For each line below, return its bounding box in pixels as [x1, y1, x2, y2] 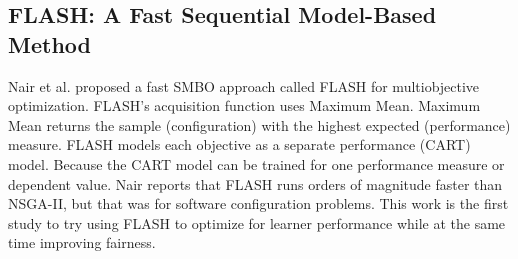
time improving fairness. [8, 232, 156, 253]
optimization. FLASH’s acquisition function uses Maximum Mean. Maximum [8, 95, 481, 116]
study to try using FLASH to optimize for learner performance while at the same [8, 212, 506, 233]
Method [8, 28, 91, 59]
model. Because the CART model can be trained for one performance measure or [8, 153, 505, 174]
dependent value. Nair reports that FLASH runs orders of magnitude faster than [8, 173, 503, 194]
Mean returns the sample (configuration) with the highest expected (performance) [8, 114, 511, 135]
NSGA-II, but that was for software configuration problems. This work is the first [8, 193, 509, 214]
